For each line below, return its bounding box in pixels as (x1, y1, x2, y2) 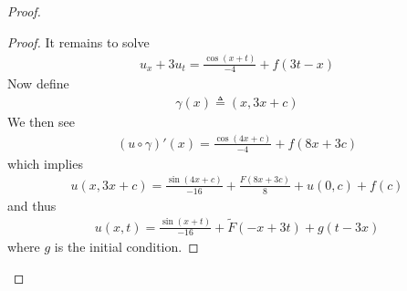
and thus (7, 195, 57, 214)
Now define (7, 74, 69, 93)
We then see (7, 111, 75, 130)
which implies (7, 153, 83, 172)
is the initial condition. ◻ (54, 237, 199, 256)
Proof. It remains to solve (7, 32, 150, 51)
